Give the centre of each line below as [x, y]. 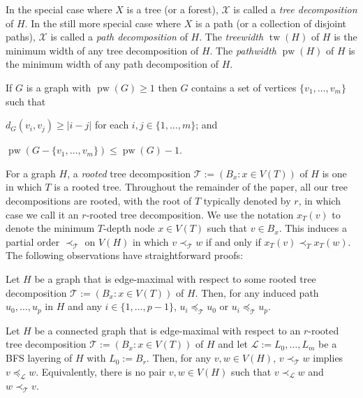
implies [328, 358]
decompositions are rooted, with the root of [99, 200]
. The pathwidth [243, 50]
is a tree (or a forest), [172, 9]
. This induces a [313, 228]
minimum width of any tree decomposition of [102, 50]
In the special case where [59, 9]
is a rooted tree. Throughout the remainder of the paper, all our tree [201, 187]
